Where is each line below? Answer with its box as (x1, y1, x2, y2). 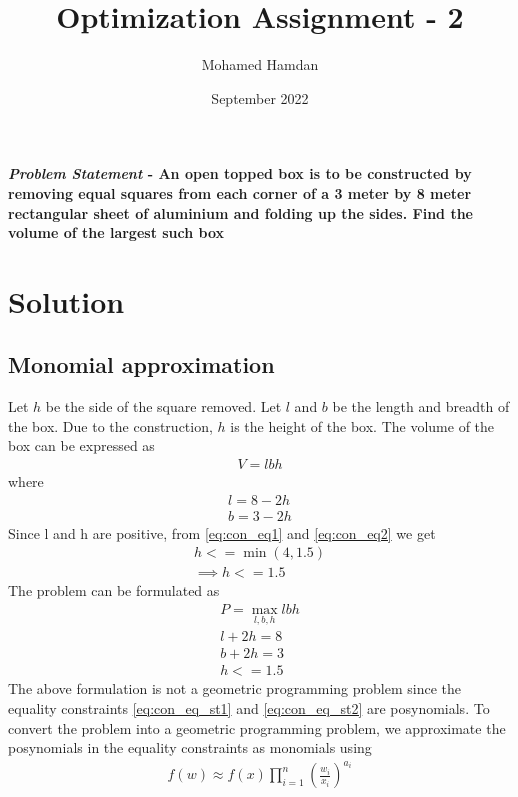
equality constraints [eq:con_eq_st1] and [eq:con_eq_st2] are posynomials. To (8, 697, 490, 718)
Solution (8, 280, 125, 321)
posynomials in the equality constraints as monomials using (8, 737, 372, 758)
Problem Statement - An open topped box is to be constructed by (8, 163, 472, 184)
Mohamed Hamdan (201, 54, 319, 75)
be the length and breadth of (332, 396, 510, 417)
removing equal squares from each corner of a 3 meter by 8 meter (8, 182, 472, 203)
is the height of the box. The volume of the (230, 415, 495, 436)
